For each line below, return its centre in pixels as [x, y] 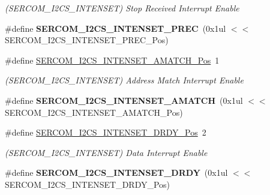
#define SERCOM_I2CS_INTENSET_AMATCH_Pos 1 [112, 60]
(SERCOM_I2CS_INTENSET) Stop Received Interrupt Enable [122, 8]
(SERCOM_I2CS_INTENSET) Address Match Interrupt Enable [124, 80]
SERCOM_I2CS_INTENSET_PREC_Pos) [87, 40]
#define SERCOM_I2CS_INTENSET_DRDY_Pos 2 [106, 132]
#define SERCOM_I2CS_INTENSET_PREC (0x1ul [115, 28]
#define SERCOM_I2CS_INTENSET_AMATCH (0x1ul [124, 100]
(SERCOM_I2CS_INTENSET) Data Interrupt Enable [106, 152]
